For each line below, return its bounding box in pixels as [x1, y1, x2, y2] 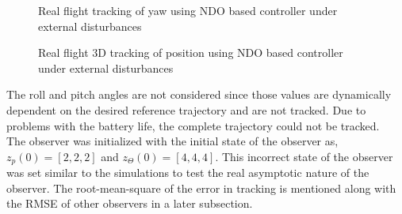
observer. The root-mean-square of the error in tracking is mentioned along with [6, 179, 396, 196]
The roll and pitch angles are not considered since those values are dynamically [6, 86, 392, 103]
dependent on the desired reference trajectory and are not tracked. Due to [6, 101, 366, 118]
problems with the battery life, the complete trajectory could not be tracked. [6, 117, 380, 133]
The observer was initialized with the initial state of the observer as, [6, 133, 339, 149]
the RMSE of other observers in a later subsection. [6, 195, 253, 212]
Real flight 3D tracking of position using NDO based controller [38, 44, 343, 61]
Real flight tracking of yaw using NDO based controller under [38, 2, 338, 18]
